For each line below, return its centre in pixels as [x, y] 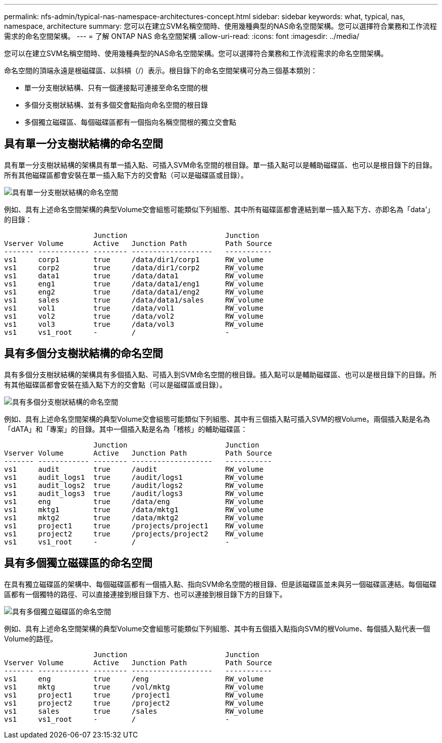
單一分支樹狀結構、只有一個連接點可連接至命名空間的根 [116, 88]
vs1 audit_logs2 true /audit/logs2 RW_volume [134, 485]
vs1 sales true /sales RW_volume [134, 711]
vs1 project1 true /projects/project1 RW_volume [134, 526]
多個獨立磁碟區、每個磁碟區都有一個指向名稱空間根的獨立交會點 [130, 122]
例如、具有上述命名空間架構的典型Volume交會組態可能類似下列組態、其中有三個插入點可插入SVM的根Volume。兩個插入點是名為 [217, 419]
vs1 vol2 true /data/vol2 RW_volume [134, 316]
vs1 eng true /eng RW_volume [134, 679]
